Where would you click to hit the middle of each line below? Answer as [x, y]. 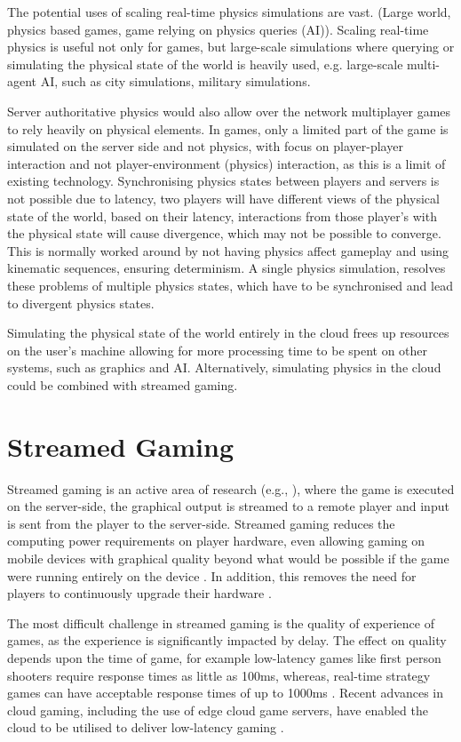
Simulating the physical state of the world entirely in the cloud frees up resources [228, 333]
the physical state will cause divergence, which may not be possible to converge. [224, 233]
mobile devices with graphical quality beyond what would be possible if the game [228, 558]
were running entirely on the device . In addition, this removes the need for [212, 575]
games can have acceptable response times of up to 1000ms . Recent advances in [225, 693]
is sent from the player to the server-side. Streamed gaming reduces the [201, 523]
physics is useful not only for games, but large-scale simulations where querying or [231, 47]
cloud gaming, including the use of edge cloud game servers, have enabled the [218, 710]
